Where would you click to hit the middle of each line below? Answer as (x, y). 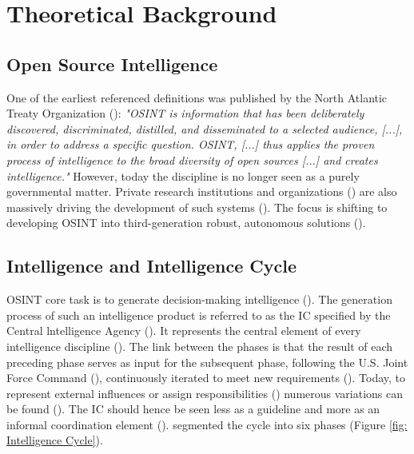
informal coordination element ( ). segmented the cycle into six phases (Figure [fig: (207, 424)
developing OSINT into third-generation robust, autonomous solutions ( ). (186, 223)
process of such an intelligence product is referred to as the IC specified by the (199, 315)
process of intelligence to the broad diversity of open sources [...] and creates (192, 159)
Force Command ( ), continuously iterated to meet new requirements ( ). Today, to (206, 378)
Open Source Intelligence (112, 64)
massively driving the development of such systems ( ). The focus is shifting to (197, 207)
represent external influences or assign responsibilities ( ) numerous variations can (205, 393)
